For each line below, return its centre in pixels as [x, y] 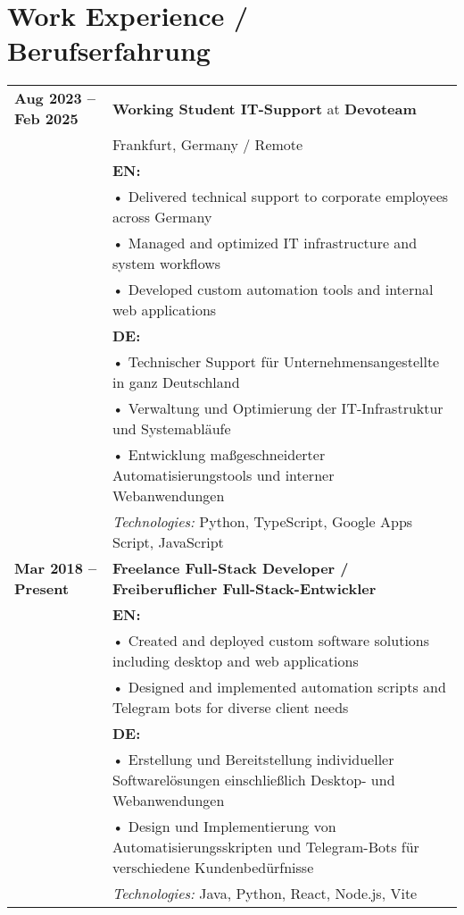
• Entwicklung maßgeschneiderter [219, 455]
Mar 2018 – [56, 568]
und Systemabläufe [171, 429]
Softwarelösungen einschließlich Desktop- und [253, 780]
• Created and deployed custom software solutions [271, 641]
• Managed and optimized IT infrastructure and [265, 243]
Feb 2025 [46, 119]
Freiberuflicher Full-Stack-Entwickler [244, 589]
